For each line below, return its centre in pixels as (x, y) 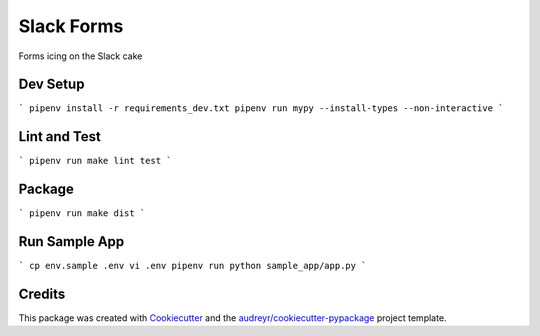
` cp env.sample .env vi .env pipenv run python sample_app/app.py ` (192, 266)
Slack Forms (71, 26)
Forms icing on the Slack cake (80, 56)
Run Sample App (71, 241)
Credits (42, 293)
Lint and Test (60, 136)
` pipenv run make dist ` (82, 213)
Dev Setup (51, 84)
